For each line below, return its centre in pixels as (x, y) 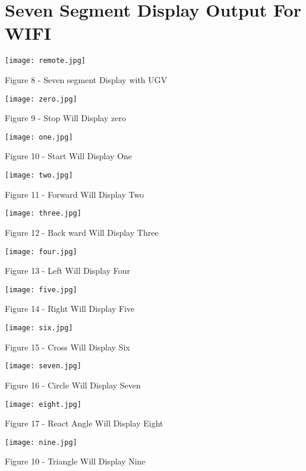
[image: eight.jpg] (43, 404)
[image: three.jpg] (43, 214)
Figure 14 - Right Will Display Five (70, 309)
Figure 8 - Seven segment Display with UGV (86, 79)
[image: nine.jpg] (41, 442)
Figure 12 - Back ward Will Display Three (82, 232)
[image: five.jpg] (41, 290)
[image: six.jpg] (39, 328)
